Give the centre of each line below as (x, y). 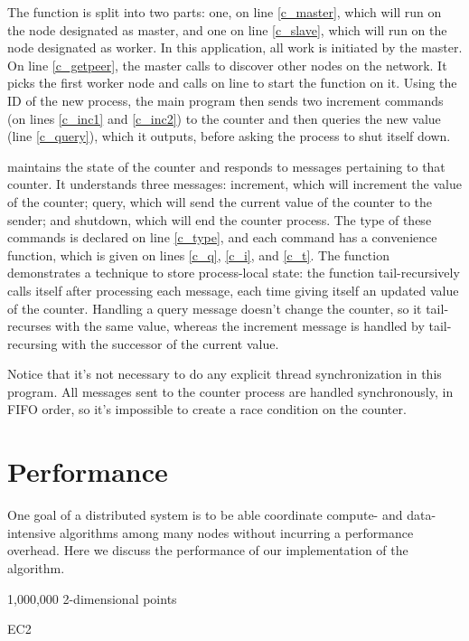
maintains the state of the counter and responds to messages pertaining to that (226, 166)
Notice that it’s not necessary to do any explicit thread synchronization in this (225, 374)
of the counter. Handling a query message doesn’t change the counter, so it (215, 308)
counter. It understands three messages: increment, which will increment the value (234, 184)
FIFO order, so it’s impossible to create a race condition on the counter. (207, 409)
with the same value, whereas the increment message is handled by (240, 326)
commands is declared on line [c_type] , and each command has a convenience (222, 237)
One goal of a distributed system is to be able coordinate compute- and (205, 515)
